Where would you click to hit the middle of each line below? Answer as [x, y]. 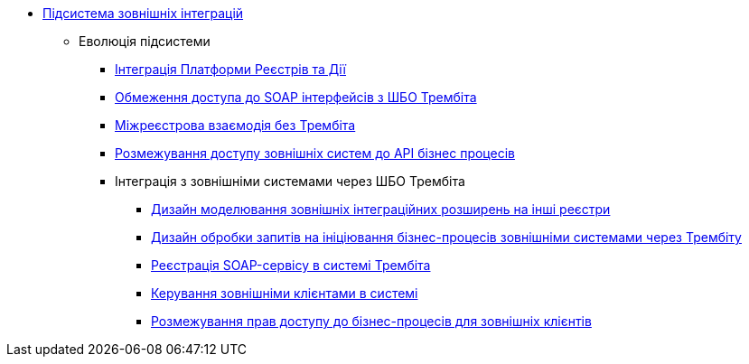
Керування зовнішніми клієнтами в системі [285, 293]
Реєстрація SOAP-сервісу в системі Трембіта [291, 265]
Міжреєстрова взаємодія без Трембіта [235, 125]
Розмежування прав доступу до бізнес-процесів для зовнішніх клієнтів [371, 321]
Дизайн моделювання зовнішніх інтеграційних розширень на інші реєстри [381, 209]
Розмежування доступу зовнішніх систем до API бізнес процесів [315, 153]
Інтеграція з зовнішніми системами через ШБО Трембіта [290, 181]
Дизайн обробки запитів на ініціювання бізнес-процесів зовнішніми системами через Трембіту [446, 237]
